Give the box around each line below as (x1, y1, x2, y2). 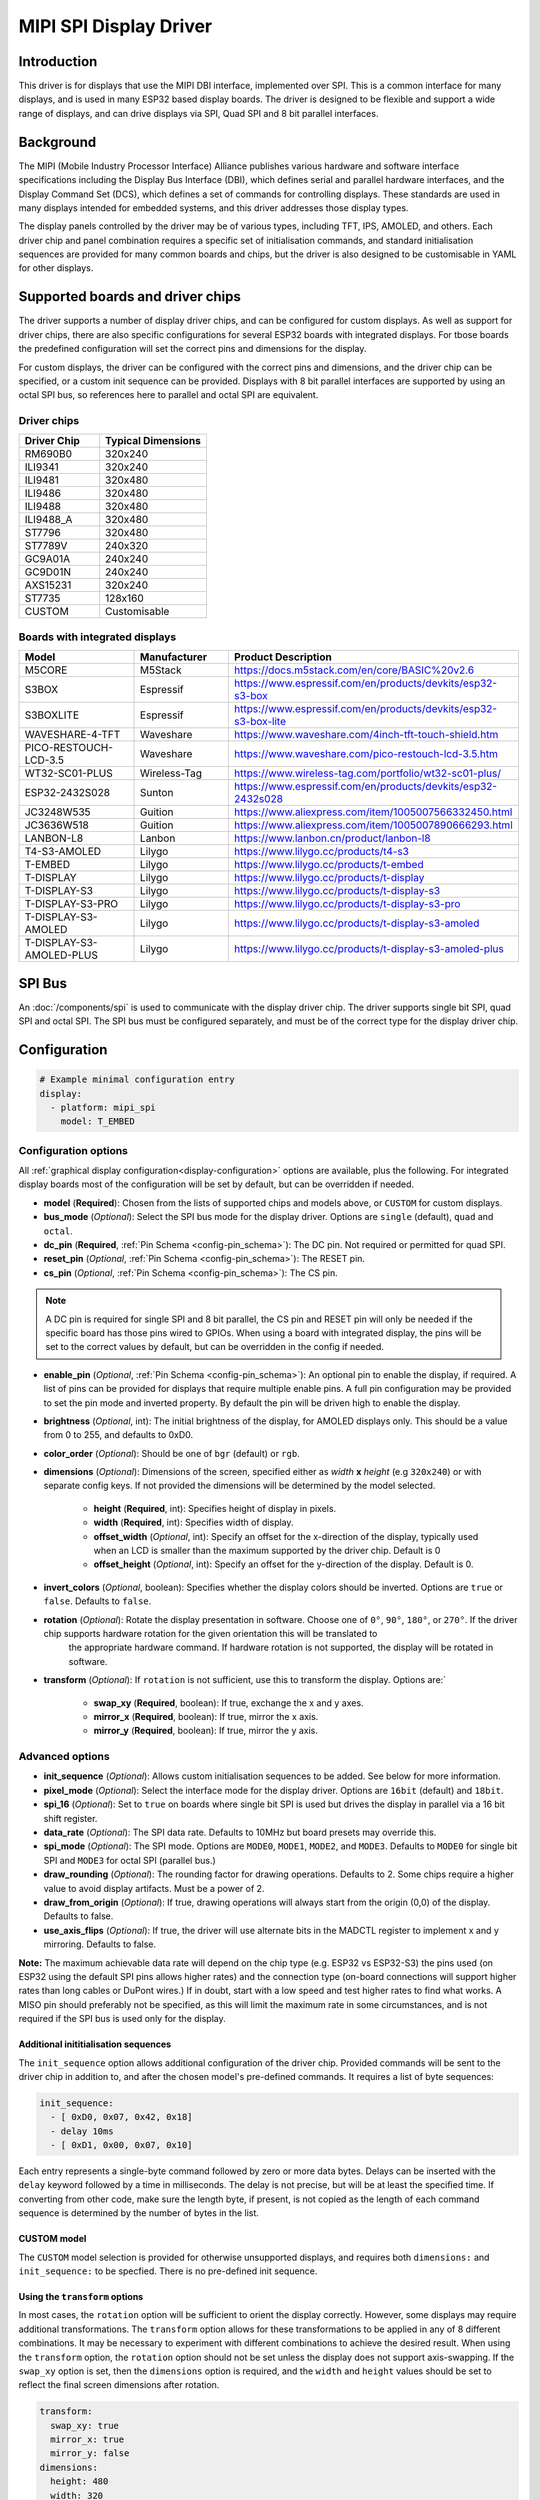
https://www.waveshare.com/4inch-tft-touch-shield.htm (233, 728, 499, 742)
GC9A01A (24, 552, 70, 566)
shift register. (43, 1812, 98, 1824)
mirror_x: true (50, 2434, 125, 2445)
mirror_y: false (50, 2448, 130, 2459)
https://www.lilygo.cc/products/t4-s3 (233, 845, 410, 859)
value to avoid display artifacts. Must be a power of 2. (43, 1882, 265, 1894)
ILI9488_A (24, 513, 73, 527)
